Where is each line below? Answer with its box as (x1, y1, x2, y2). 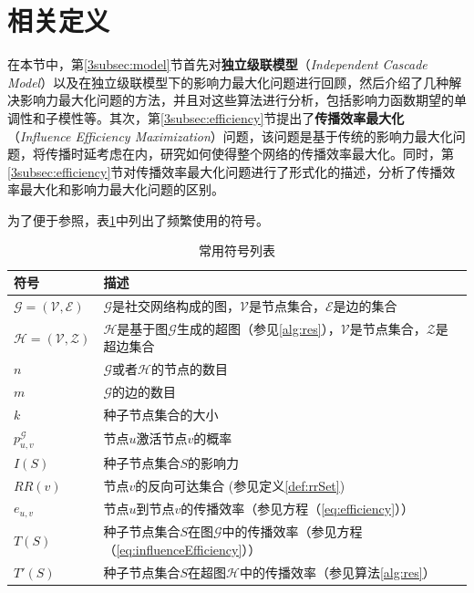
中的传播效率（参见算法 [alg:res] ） (239, 562, 436, 581)
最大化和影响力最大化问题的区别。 (19, 180, 224, 199)
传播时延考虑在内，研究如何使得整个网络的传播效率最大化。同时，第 (45, 144, 454, 163)
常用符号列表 (199, 241, 275, 260)
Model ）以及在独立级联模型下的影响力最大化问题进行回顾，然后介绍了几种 (7, 72, 449, 91)
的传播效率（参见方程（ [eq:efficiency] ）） (180, 498, 415, 517)
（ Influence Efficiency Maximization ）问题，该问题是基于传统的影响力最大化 (7, 126, 453, 145)
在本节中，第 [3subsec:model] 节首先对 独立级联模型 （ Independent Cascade (7, 55, 428, 74)
